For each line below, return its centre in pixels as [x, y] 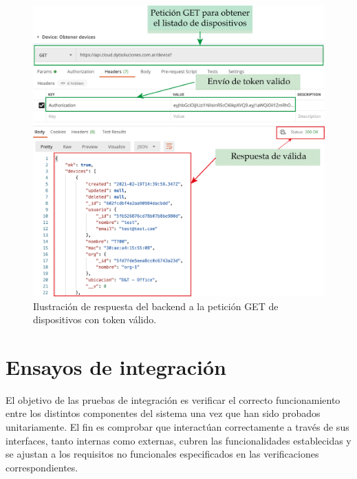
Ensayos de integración [116, 366]
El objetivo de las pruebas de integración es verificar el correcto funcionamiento [173, 399]
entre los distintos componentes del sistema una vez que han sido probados [163, 413]
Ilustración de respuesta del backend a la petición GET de [156, 306]
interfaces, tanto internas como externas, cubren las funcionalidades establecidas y [178, 440]
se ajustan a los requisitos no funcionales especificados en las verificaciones [162, 454]
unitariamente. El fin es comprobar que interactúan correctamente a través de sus [177, 427]
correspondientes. [42, 467]
